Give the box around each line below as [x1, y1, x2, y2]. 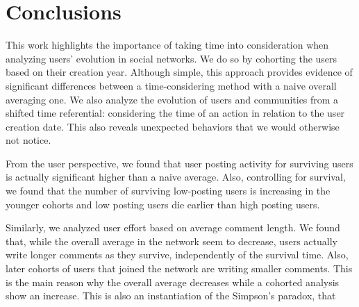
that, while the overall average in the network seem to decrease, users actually [6, 233, 337, 248]
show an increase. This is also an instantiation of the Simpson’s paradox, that [6, 288, 336, 303]
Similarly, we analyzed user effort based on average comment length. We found [6, 220, 340, 235]
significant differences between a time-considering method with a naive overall [6, 78, 337, 92]
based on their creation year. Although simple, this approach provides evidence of [6, 65, 353, 79]
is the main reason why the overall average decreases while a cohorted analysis [6, 274, 340, 289]
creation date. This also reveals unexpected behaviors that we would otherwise [6, 119, 340, 133]
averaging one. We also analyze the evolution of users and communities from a [6, 92, 339, 106]
